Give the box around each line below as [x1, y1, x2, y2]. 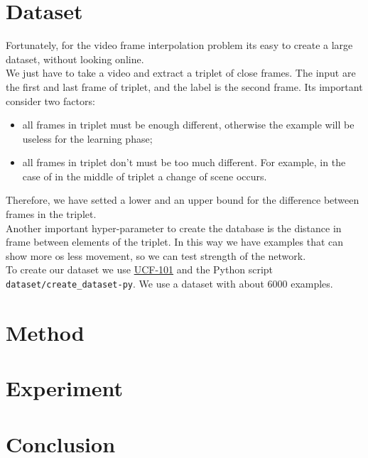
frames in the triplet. [6, 207, 97, 222]
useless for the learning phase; [22, 131, 153, 146]
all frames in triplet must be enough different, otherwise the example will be [22, 117, 355, 132]
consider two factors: [6, 93, 95, 108]
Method [6, 317, 85, 347]
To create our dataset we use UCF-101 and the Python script [6, 262, 274, 277]
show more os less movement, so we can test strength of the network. [6, 248, 306, 263]
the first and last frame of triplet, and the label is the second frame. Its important [6, 79, 363, 94]
